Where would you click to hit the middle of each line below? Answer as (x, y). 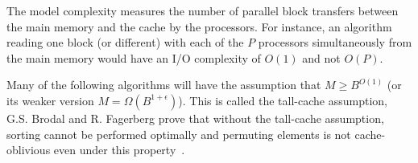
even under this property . (119, 150)
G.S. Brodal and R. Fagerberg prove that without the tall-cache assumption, (195, 118)
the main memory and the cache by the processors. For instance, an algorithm (199, 26)
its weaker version (50, 100)
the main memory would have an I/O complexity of (134, 57)
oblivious (29, 150)
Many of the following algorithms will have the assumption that (164, 85)
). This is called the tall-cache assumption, (283, 100)
